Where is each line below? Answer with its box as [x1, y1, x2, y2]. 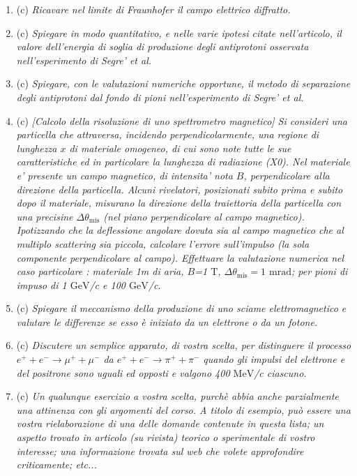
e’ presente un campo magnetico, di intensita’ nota [16, 168, 233, 182]
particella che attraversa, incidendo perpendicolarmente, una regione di [16, 127, 319, 142]
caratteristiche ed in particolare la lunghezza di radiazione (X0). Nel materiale [16, 154, 350, 169]
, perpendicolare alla [243, 168, 330, 182]
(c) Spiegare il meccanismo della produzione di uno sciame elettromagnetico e [16, 301, 347, 315]
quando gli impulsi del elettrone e [203, 352, 345, 366]
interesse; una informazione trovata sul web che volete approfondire [16, 443, 304, 458]
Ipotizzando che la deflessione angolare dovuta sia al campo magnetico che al [16, 223, 344, 237]
